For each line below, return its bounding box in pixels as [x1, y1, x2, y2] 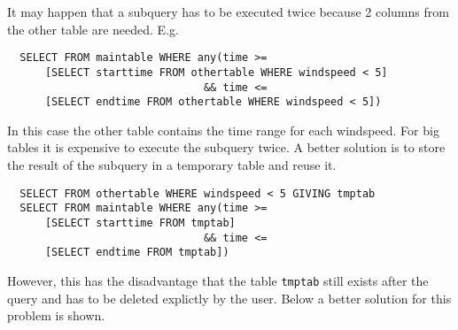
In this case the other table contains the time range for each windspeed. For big [7, 120, 439, 139]
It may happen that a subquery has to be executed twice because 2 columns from [7, 3, 449, 20]
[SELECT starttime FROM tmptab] [44, 216, 236, 229]
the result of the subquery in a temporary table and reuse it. [7, 156, 337, 173]
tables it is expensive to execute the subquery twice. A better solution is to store [7, 138, 446, 157]
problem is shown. [7, 306, 105, 325]
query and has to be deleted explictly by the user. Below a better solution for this [7, 288, 452, 307]
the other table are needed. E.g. [7, 19, 179, 38]
